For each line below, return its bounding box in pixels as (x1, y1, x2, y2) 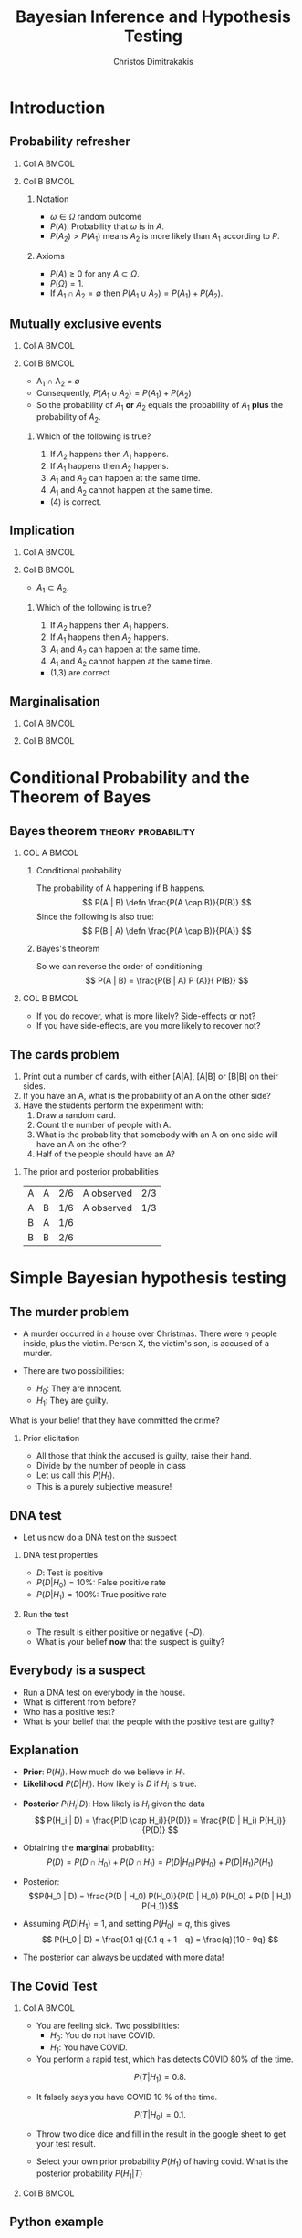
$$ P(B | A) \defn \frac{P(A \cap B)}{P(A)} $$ (81, 926, 253, 936)
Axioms (36, 250, 66, 261)
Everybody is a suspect (9, 1663, 146, 1678)
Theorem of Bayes (9, 787, 151, 808)
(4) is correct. (49, 496, 102, 507)
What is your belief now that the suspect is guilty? (36, 1636, 225, 1647)
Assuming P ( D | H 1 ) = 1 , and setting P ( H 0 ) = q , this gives (22, 1918, 231, 1931)
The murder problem (9, 1303, 130, 1320)
